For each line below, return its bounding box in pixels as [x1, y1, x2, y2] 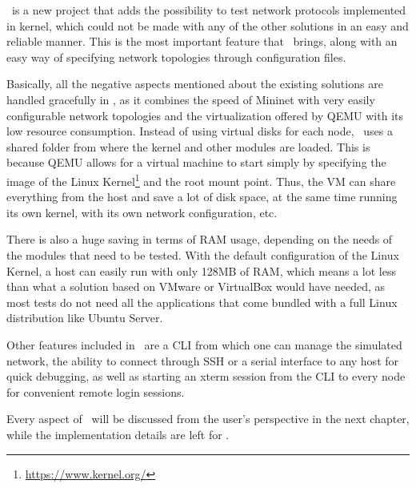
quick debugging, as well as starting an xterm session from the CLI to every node [6, 368, 406, 385]
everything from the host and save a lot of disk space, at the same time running [6, 188, 398, 205]
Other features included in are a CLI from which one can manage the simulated [6, 336, 402, 353]
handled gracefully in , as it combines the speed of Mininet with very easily [6, 91, 375, 107]
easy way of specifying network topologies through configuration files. [6, 48, 346, 65]
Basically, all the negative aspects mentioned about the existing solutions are [6, 75, 383, 92]
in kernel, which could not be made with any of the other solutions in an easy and [6, 17, 409, 34]
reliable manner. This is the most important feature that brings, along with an [6, 33, 398, 50]
